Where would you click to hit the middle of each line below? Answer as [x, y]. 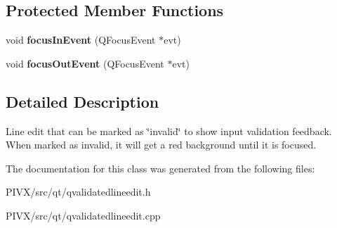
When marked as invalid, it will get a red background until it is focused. [161, 145]
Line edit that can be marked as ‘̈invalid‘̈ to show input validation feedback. [169, 131]
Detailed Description [82, 101]
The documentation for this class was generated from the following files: [160, 168]
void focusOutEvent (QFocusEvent [85, 63]
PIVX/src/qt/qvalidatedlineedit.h [78, 192]
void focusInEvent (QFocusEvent [81, 40]
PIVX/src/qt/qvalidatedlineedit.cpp [83, 215]
